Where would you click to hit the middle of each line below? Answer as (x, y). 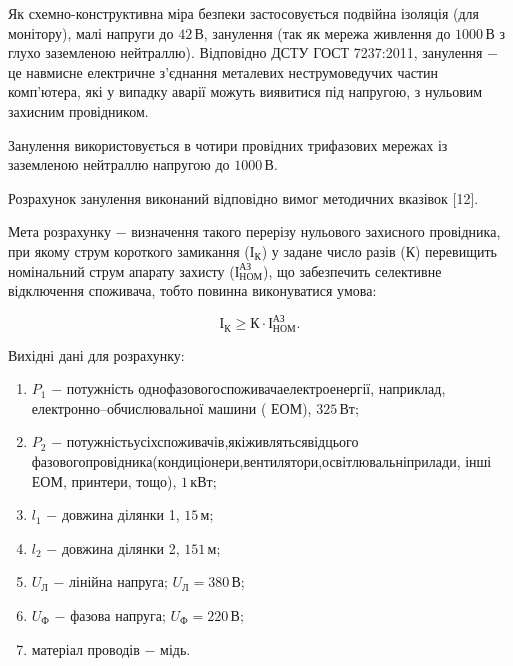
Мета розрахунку (59, 231)
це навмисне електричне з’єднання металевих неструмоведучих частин (223, 71)
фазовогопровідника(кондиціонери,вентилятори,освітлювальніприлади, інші (261, 461)
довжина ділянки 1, (120, 514)
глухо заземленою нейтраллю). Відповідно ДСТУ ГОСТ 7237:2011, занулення (245, 52)
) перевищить (456, 250)
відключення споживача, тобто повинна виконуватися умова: (192, 290)
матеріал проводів (85, 648)
